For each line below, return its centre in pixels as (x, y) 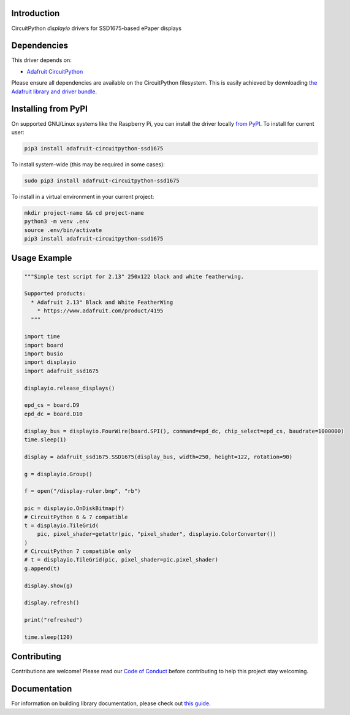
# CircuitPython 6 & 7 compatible (76, 517)
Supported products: (55, 294)
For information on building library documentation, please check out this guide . (111, 703)
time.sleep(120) (49, 637)
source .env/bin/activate (63, 230)
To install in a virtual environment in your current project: (83, 196)
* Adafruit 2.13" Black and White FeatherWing (102, 302)
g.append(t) (42, 568)
